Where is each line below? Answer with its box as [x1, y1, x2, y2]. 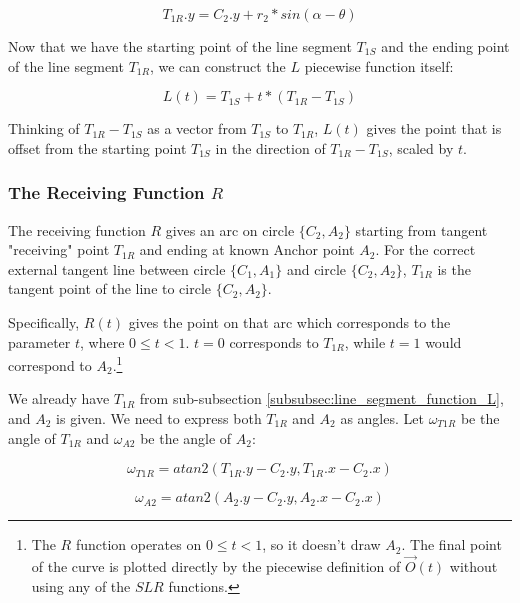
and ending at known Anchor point [139, 239, 355, 260]
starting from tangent [355, 219, 488, 240]
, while [344, 331, 386, 352]
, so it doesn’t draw [262, 534, 381, 555]
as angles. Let [340, 408, 424, 428]
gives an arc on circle [165, 219, 295, 240]
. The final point [401, 534, 502, 555]
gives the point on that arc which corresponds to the [128, 311, 451, 332]
